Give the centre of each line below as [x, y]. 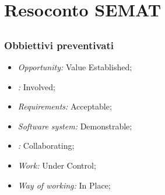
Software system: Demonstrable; [75, 126]
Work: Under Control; [57, 165]
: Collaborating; [46, 146]
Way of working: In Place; [64, 185]
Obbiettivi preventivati [59, 45]
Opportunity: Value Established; [75, 67]
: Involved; [37, 86]
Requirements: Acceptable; [65, 106]
